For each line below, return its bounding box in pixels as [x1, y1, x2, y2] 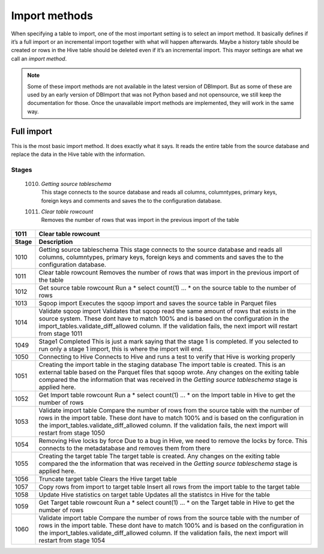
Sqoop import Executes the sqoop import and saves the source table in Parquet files [38, 299, 277, 307]
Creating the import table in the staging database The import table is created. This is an [38, 360, 286, 369]
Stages [11, 165, 32, 174]
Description [38, 237, 73, 246]
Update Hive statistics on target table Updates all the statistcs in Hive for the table [38, 490, 270, 499]
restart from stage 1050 [38, 429, 105, 437]
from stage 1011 [38, 329, 83, 338]
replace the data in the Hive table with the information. [11, 150, 146, 158]
